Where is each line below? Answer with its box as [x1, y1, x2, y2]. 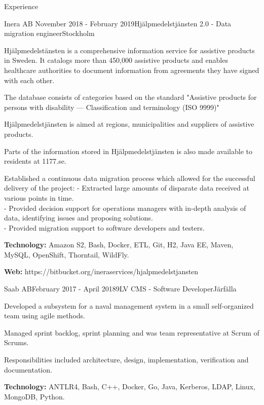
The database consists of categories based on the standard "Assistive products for [4, 92, 257, 102]
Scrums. [4, 337, 29, 348]
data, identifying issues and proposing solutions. [4, 212, 153, 223]
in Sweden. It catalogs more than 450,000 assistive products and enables [4, 55, 228, 65]
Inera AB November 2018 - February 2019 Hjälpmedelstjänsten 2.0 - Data [4, 18, 232, 28]
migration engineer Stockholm [4, 28, 95, 39]
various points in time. [4, 192, 74, 203]
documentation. [4, 364, 52, 375]
